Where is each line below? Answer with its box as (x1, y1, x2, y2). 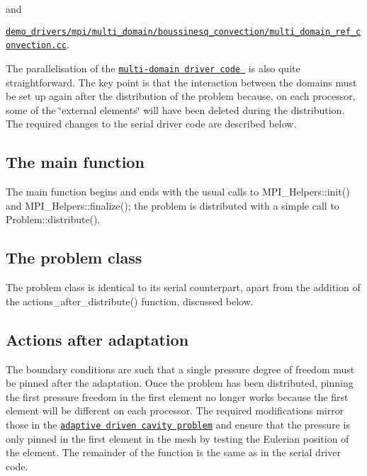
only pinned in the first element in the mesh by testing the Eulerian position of (6, 431, 349, 446)
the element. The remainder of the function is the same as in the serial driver (6, 445, 341, 460)
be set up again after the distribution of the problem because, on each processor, (6, 89, 356, 103)
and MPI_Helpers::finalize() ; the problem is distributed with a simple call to (6, 198, 339, 212)
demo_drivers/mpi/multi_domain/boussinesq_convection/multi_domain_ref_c (6, 26, 361, 37)
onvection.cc (6, 40, 67, 51)
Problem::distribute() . (6, 212, 101, 227)
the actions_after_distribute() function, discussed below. (6, 293, 254, 308)
